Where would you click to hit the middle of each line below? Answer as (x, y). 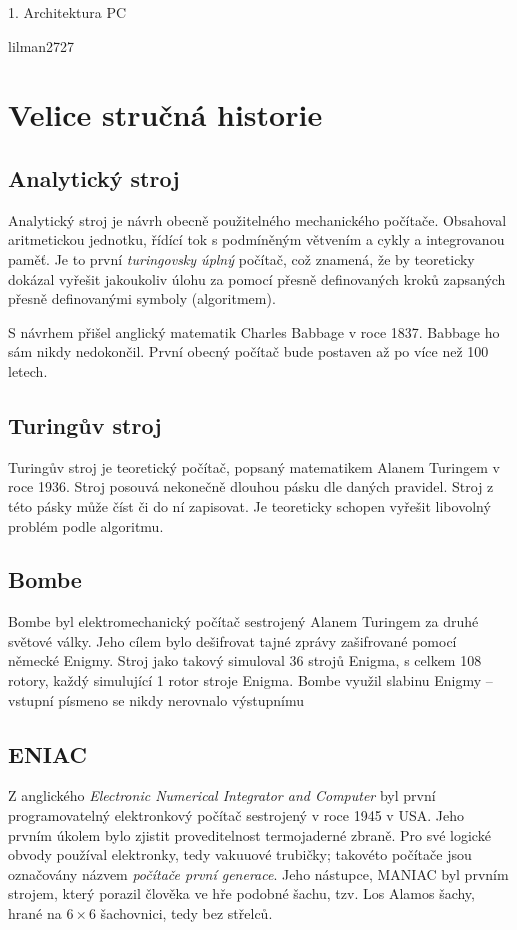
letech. (28, 370)
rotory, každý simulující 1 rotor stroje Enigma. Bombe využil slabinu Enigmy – (250, 680)
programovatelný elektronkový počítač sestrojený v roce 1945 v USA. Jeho (236, 815)
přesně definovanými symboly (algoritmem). (142, 298)
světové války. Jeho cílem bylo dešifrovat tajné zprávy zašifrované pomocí (232, 640)
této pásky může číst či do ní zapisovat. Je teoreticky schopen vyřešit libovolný (249, 505)
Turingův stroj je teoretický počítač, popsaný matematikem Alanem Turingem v (254, 466)
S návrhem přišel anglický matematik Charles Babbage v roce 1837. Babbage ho (254, 331)
